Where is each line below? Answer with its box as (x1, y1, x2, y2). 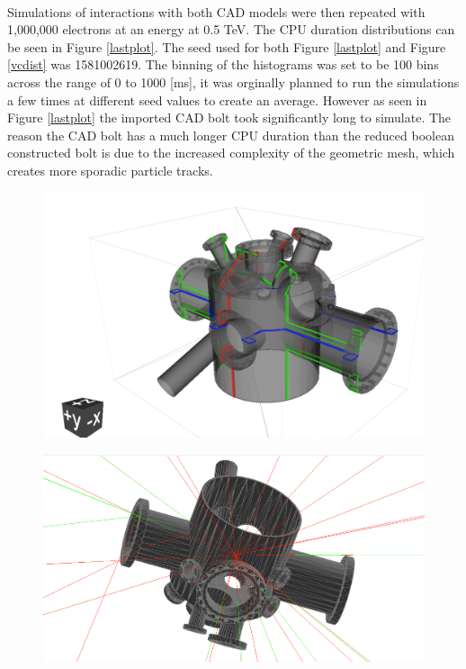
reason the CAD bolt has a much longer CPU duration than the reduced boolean (7, 125, 454, 144)
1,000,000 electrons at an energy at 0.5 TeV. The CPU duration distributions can (7, 20, 455, 39)
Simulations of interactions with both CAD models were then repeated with (7, 2, 426, 21)
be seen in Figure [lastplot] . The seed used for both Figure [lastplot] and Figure (7, 37, 446, 56)
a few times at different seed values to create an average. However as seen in (7, 90, 427, 109)
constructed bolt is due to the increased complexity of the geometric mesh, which (7, 143, 455, 162)
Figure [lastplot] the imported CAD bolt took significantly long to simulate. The (7, 108, 452, 127)
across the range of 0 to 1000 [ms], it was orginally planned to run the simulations (7, 72, 460, 91)
